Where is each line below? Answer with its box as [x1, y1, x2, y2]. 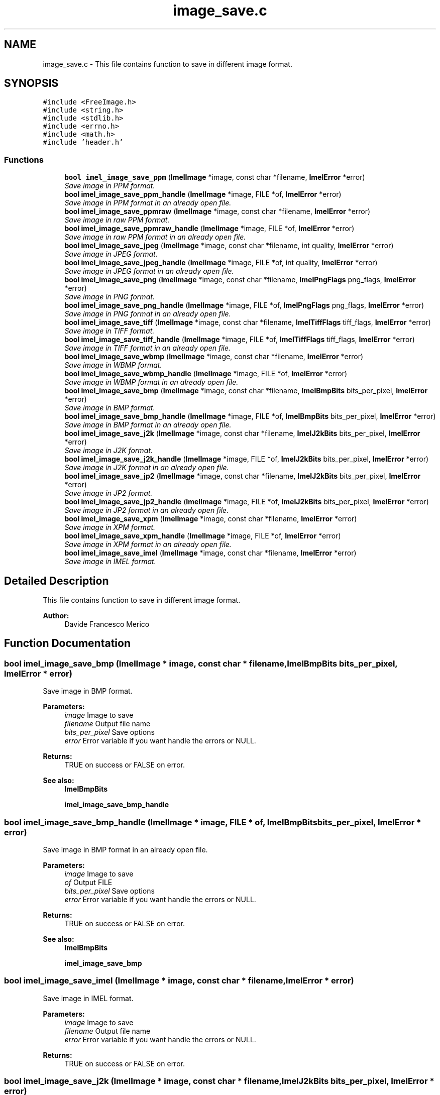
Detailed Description [4, 574, 109, 587]
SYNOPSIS [4, 77, 59, 90]
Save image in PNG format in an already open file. [64, 309, 231, 318]
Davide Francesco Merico [64, 620, 150, 629]
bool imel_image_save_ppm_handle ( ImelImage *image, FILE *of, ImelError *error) [64, 190, 342, 199]
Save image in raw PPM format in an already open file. [64, 233, 246, 242]
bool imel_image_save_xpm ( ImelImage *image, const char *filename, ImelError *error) [64, 514, 357, 523]
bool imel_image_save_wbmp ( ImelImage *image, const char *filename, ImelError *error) [64, 352, 364, 361]
